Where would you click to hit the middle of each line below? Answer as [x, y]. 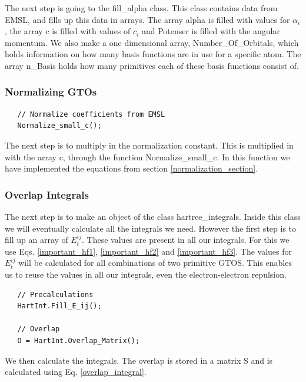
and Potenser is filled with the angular [211, 31]
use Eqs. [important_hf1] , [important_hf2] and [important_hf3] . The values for [149, 251]
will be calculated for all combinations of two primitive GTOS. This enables [155, 263]
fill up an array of [36, 240]
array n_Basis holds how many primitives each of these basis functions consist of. [152, 65]
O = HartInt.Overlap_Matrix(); [79, 340]
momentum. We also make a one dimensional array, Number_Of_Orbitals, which [152, 42]
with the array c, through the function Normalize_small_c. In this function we [147, 157]
